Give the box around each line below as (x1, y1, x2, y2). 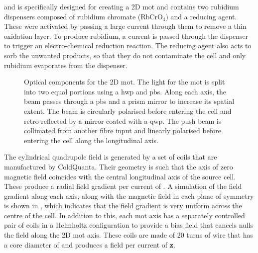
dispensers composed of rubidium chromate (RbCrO (4, 11, 163, 21)
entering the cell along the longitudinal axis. (24, 135, 159, 145)
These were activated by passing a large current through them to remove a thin (4, 21, 247, 31)
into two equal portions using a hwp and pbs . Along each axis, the (24, 86, 227, 96)
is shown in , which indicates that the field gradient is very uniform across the (4, 200, 242, 211)
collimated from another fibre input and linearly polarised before (24, 125, 221, 136)
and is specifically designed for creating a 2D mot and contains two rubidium (4, 1, 239, 11)
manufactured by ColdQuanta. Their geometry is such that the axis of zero (4, 161, 233, 171)
